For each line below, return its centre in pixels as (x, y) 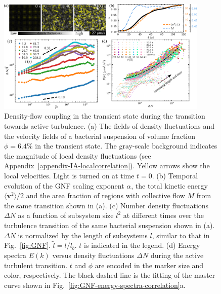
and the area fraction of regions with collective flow (105, 195)
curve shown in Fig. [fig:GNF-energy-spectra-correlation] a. (95, 285)
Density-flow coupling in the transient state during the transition (105, 116)
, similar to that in (181, 235)
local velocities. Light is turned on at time (69, 175)
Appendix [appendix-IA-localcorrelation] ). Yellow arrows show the (107, 166)
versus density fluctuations (93, 255)
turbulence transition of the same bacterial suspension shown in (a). (109, 225)
